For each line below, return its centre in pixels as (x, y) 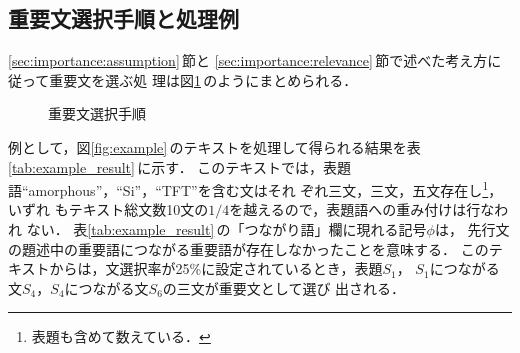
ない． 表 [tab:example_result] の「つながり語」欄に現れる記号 (226, 229)
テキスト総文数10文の (138, 209)
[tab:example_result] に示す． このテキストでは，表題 (179, 166)
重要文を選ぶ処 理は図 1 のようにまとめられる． (203, 79)
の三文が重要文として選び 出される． (284, 287)
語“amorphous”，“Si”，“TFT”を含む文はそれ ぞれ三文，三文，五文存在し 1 (248, 188)
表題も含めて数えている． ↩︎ (121, 336)
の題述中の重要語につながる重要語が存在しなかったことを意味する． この (248, 248)
